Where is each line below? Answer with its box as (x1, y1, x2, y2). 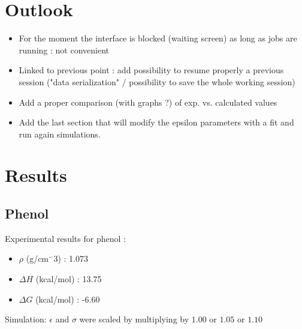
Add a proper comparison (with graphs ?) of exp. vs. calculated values (19, 95, 277, 108)
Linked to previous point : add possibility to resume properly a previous (19, 64, 284, 76)
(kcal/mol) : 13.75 (35, 273, 102, 285)
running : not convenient (19, 43, 109, 56)
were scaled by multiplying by (79, 313, 189, 325)
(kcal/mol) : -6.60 (35, 292, 100, 305)
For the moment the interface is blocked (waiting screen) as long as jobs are (19, 32, 297, 44)
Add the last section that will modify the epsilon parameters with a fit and (19, 116, 294, 128)
